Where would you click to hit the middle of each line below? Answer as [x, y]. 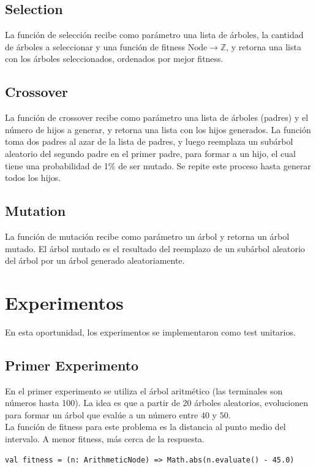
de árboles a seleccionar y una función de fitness [95, 46]
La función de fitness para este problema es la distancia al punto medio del [145, 427]
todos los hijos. [33, 178]
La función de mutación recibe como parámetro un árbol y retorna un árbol [147, 236]
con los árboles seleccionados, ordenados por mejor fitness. [114, 59]
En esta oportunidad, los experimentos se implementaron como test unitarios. [150, 332]
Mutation [36, 211]
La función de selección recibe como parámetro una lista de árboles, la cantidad [154, 35]
